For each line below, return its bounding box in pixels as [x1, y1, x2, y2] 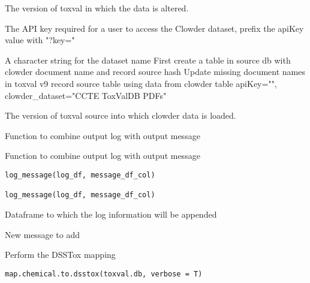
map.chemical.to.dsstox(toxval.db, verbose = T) [5, 269, 203, 278]
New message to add [5, 228, 80, 240]
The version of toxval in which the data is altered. [5, 2, 189, 14]
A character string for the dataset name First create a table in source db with [5, 53, 291, 66]
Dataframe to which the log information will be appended [5, 207, 217, 220]
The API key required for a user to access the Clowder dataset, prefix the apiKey [5, 22, 304, 34]
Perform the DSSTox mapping [5, 248, 116, 261]
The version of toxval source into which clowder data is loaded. [5, 109, 236, 122]
